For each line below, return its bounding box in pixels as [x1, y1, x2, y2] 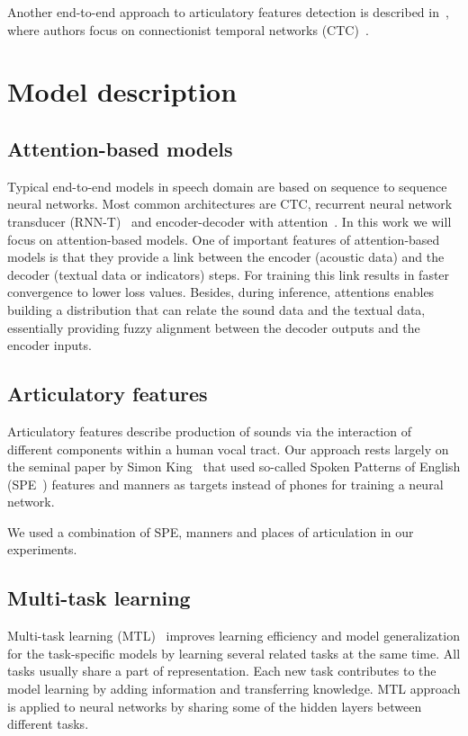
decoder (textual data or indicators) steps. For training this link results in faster [7, 265, 450, 283]
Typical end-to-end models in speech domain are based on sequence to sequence [7, 176, 447, 195]
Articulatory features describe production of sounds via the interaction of [7, 421, 411, 440]
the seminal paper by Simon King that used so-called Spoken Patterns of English [7, 457, 461, 476]
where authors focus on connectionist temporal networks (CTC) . [7, 20, 369, 39]
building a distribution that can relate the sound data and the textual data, [7, 300, 426, 319]
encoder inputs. [7, 336, 92, 355]
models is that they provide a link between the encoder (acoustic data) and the [7, 247, 445, 266]
